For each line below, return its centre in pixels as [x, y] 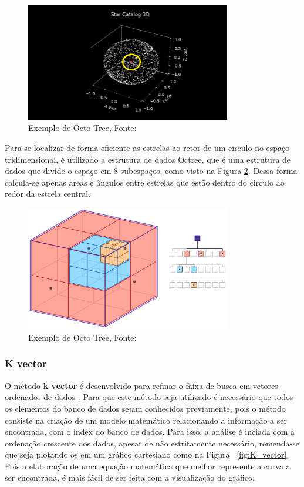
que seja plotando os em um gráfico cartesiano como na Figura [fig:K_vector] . [147, 454]
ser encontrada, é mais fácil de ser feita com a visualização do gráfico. [130, 477]
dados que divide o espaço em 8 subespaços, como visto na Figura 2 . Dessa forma [151, 171]
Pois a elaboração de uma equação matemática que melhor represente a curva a [148, 466]
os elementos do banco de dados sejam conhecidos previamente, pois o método [145, 408]
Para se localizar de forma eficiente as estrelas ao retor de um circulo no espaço [147, 147]
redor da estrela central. [48, 194]
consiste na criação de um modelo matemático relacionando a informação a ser [146, 420]
